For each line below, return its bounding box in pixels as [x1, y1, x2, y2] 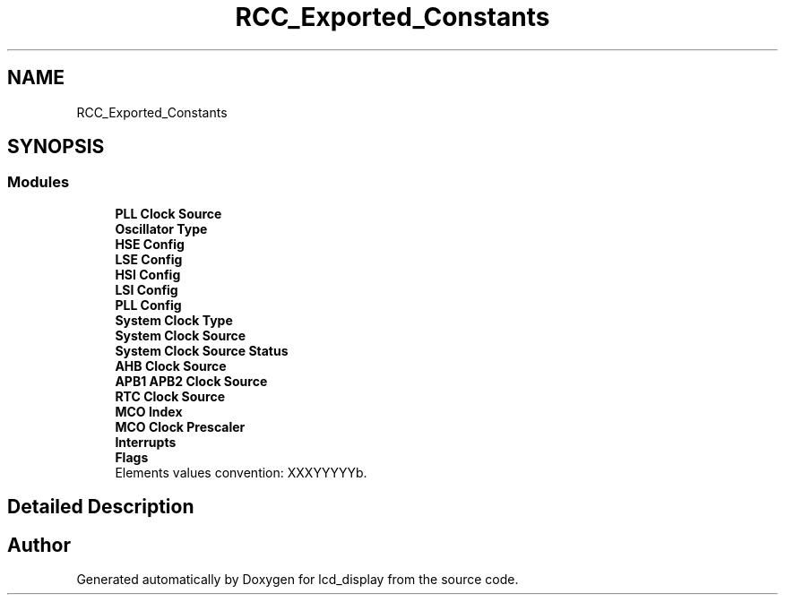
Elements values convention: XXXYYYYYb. [115, 464, 367, 480]
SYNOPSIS [7, 135, 105, 159]
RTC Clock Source [115, 388, 225, 404]
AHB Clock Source [115, 357, 227, 374]
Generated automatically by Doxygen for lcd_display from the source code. [76, 572, 519, 588]
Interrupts [115, 434, 177, 450]
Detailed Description [7, 495, 194, 519]
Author [7, 533, 71, 556]
